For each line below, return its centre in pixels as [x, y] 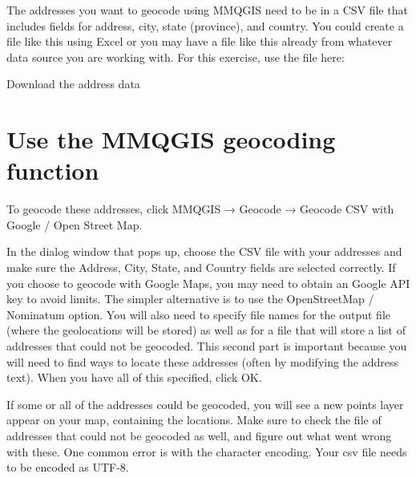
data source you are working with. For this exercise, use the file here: [176, 57]
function [53, 170]
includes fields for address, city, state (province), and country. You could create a [205, 25]
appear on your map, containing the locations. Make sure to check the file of [194, 420]
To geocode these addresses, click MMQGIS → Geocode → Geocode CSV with [200, 209]
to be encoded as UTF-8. [68, 467]
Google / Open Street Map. [75, 224]
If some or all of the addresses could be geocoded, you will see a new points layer [205, 404]
